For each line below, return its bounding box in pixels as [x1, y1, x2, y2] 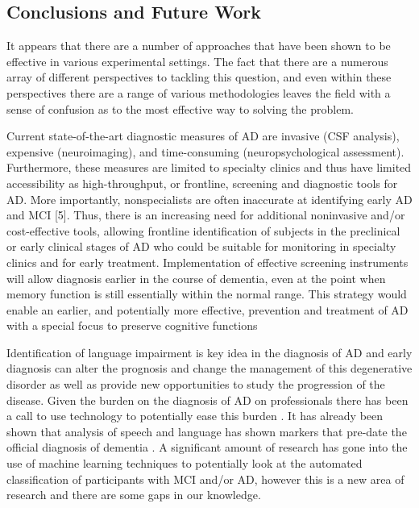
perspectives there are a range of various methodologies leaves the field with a [6, 84, 391, 101]
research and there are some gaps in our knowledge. [6, 486, 261, 503]
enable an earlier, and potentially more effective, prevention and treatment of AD [6, 301, 409, 318]
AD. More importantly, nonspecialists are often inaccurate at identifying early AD [6, 190, 413, 207]
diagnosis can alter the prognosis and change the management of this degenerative [6, 360, 413, 377]
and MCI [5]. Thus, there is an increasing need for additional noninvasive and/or [6, 206, 405, 223]
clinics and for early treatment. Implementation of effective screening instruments [6, 253, 409, 270]
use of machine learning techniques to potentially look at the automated [6, 455, 363, 472]
